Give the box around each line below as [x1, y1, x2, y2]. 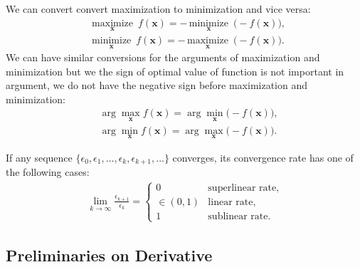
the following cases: [6, 164, 90, 179]
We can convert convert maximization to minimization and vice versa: [6, 1, 311, 16]
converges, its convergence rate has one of [172, 150, 354, 164]
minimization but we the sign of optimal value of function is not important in [6, 63, 344, 78]
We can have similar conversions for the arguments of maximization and [6, 50, 320, 65]
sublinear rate [208, 211, 268, 222]
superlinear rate [208, 183, 277, 194]
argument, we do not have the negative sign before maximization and [6, 78, 308, 93]
